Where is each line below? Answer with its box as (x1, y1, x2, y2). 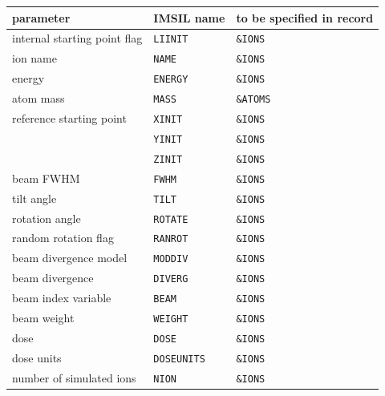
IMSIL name (153, 9, 225, 26)
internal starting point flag (12, 30, 143, 46)
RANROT (153, 233, 188, 245)
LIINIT (153, 34, 188, 46)
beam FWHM (12, 169, 80, 186)
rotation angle (12, 209, 81, 226)
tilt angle (12, 189, 57, 206)
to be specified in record (236, 9, 374, 26)
